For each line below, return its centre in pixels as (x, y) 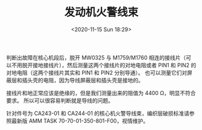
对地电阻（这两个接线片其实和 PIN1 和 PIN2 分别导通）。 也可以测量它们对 (97, 72)
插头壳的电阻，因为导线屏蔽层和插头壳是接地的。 (83, 80)
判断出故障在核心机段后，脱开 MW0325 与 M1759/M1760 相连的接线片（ (96, 57)
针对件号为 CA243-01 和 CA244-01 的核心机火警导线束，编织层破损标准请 (98, 113)
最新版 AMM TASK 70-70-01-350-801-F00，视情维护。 (80, 120)
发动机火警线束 (101, 12)
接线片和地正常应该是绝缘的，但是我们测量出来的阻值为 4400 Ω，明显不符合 (101, 93)
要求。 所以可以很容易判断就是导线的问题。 (60, 101)
